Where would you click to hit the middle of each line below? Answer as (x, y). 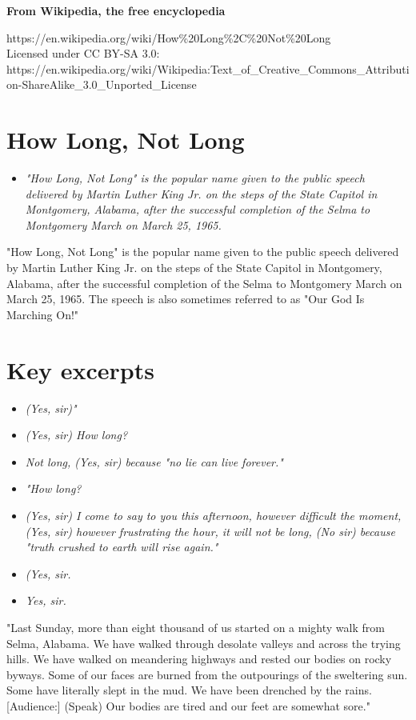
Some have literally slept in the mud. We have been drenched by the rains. (189, 690)
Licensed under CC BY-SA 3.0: (83, 53)
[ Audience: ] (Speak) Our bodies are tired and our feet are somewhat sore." (188, 705)
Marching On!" (43, 314)
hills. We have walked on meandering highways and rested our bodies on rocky (199, 659)
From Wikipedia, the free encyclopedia (116, 10)
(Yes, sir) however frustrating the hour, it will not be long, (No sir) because (210, 531)
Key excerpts (80, 369)
